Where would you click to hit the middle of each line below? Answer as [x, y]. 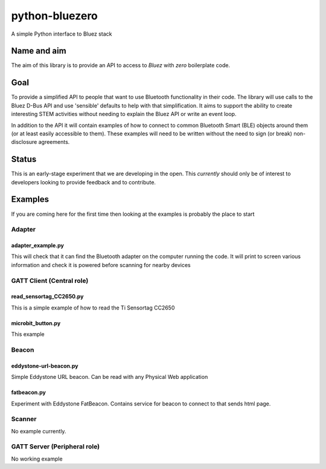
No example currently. [39, 431]
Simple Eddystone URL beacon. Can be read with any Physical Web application [110, 377]
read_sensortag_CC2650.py [47, 297]
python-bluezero [54, 16]
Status [24, 159]
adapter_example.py [38, 245]
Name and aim [39, 51]
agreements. [54, 142]
